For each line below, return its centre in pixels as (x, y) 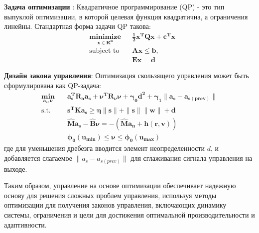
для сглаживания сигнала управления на (192, 158)
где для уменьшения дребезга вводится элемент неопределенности (105, 148)
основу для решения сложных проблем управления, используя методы (110, 195)
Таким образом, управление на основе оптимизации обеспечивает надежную (120, 185)
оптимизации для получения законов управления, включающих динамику (115, 205)
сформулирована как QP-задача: (53, 85)
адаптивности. (25, 224)
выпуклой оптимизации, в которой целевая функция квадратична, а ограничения (126, 16)
